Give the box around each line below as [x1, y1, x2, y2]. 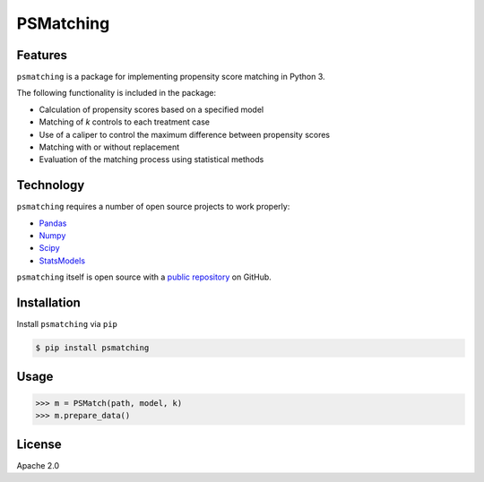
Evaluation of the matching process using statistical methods [39, 154, 264, 165]
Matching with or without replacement [39, 142, 180, 152]
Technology [16, 177, 85, 193]
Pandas [39, 218, 67, 228]
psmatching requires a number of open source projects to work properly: [16, 202, 290, 212]
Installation [16, 296, 81, 311]
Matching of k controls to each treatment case [39, 116, 211, 127]
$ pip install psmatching [35, 343, 150, 353]
